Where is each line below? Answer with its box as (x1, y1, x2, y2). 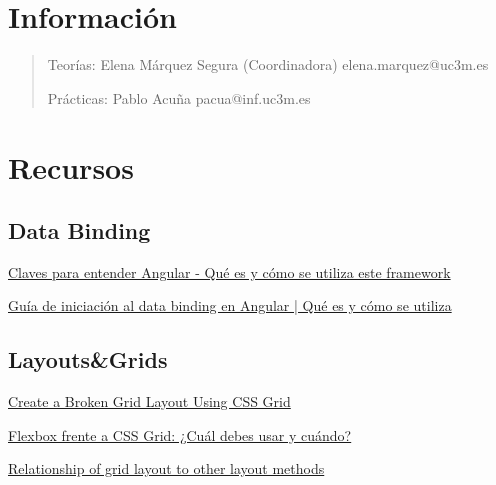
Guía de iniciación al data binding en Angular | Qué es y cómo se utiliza (8, 295, 452, 316)
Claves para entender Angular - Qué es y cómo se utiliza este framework (8, 261, 451, 282)
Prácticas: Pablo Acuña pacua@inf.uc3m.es (47, 87, 311, 108)
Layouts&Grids (8, 344, 168, 375)
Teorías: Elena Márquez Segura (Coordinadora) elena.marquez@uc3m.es (47, 54, 489, 75)
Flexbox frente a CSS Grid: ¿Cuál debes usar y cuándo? (8, 424, 352, 445)
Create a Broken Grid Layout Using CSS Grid (8, 391, 291, 412)
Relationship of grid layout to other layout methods (8, 458, 325, 479)
